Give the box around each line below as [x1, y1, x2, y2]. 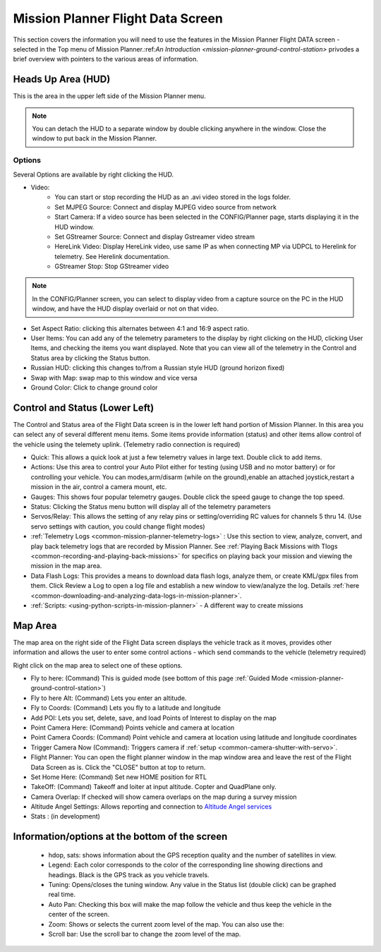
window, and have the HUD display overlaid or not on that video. [32, 304, 219, 313]
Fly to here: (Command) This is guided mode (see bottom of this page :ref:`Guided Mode [30, 674, 289, 682]
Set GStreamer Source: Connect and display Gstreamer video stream [54, 232, 255, 241]
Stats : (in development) [30, 812, 100, 821]
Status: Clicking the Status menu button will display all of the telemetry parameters [30, 502, 271, 511]
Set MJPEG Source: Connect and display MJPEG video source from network [54, 203, 277, 211]
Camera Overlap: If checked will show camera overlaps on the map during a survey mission [30, 793, 297, 801]
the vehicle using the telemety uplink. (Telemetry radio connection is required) [13, 440, 241, 448]
